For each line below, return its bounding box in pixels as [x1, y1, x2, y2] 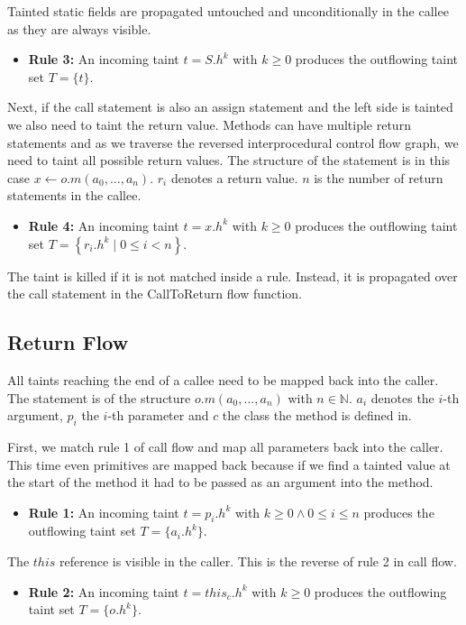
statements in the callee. [7, 186, 142, 205]
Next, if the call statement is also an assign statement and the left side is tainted [7, 97, 453, 116]
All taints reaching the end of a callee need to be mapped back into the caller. [7, 370, 439, 389]
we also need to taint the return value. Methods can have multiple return [7, 115, 411, 133]
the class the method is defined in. [222, 406, 412, 425]
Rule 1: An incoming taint [28, 502, 179, 521]
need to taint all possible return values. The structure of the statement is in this [7, 151, 451, 170]
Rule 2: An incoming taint [28, 582, 179, 601]
